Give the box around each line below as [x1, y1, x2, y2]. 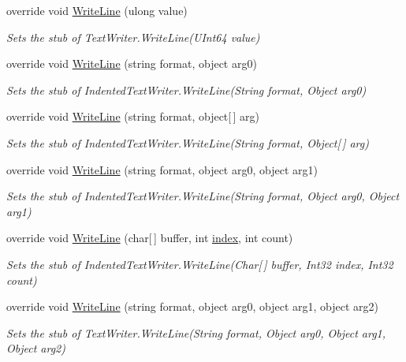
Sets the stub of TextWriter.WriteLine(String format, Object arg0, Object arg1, [6, 324, 386, 341]
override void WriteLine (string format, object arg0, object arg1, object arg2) [6, 298, 378, 315]
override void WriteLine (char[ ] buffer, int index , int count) [6, 230, 293, 246]
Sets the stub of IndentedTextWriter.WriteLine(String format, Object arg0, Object [6, 188, 400, 204]
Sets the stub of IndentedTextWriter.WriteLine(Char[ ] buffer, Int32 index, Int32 [6, 256, 393, 272]
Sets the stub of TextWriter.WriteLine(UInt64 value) [6, 28, 260, 45]
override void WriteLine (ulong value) [6, 2, 188, 18]
